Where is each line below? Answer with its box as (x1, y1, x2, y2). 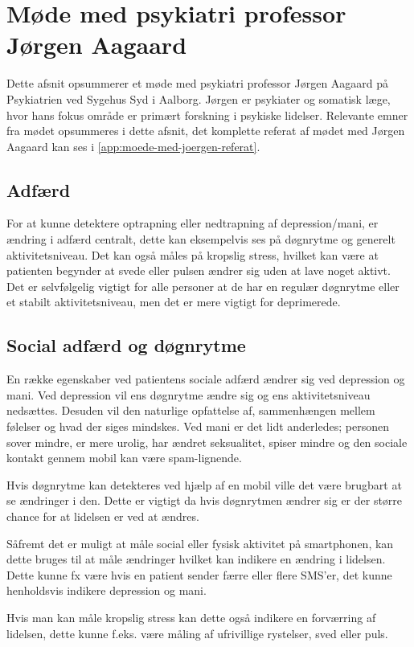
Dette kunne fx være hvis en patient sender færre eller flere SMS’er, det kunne (6, 566, 392, 583)
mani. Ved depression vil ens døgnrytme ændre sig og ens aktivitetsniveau (6, 386, 371, 403)
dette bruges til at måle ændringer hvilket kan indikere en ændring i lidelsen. (6, 551, 386, 567)
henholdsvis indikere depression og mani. (6, 582, 207, 599)
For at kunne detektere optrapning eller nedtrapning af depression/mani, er (6, 215, 379, 231)
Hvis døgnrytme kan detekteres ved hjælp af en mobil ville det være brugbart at (6, 476, 402, 493)
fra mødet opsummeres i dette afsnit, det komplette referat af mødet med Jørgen (6, 122, 405, 139)
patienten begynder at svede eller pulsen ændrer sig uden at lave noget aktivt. (6, 262, 391, 279)
